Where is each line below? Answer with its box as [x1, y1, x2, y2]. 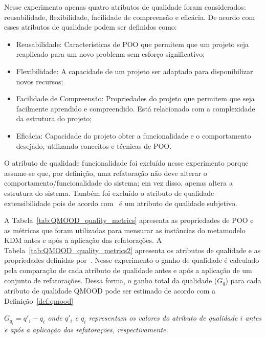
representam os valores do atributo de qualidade [88, 312, 238, 323]
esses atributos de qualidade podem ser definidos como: [4, 21, 177, 32]
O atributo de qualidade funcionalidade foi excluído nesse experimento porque [4, 157, 249, 168]
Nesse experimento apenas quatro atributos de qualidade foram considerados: [4, 2, 246, 12]
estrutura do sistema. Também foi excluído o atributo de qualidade [4, 187, 214, 198]
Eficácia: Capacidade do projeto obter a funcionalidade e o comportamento [16, 130, 251, 141]
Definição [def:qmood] [4, 295, 74, 306]
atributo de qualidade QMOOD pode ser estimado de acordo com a [4, 285, 216, 296]
